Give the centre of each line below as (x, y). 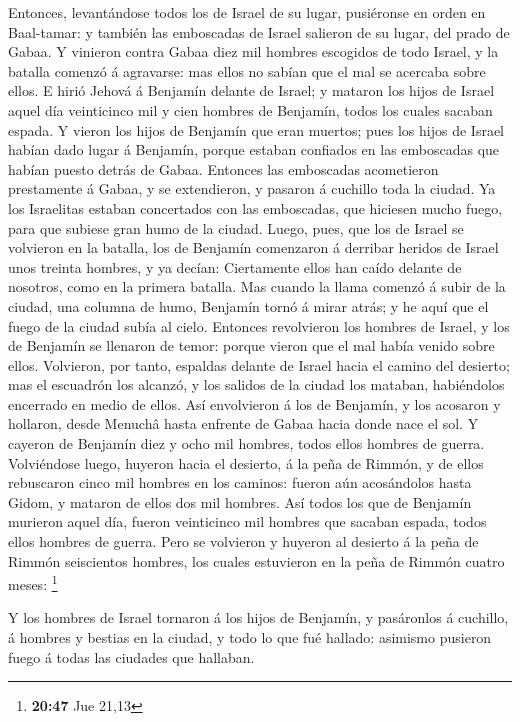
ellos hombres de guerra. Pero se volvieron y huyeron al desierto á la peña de (243, 541)
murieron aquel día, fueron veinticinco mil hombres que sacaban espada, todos (247, 521)
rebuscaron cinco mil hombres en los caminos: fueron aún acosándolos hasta (240, 482)
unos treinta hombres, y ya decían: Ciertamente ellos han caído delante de (235, 266)
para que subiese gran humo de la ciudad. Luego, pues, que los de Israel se (236, 227)
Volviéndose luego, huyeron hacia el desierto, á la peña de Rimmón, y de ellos (246, 462)
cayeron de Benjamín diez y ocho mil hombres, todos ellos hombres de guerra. (246, 443)
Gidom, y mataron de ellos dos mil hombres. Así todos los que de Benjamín (240, 501)
